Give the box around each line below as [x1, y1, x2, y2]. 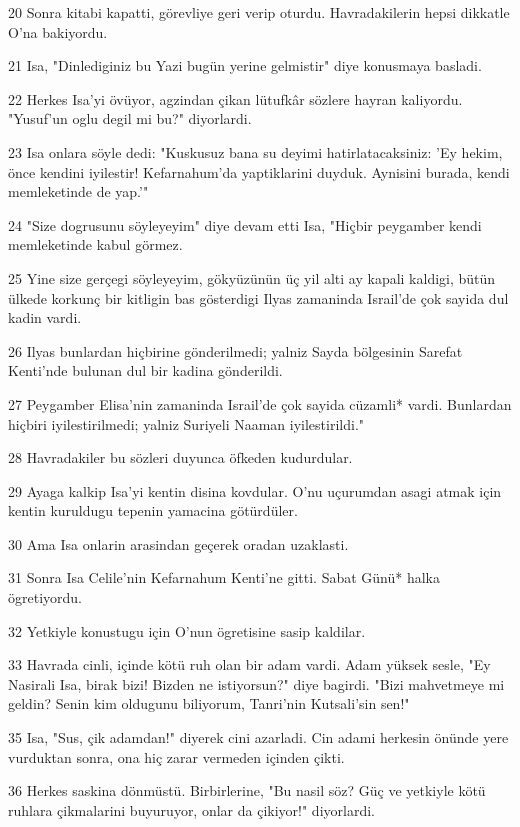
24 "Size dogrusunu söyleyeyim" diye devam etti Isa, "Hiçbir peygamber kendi [8, 214, 482, 235]
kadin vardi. [8, 307, 82, 328]
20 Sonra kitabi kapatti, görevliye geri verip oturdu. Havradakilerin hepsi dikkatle [8, 2, 510, 22]
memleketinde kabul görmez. [8, 234, 183, 255]
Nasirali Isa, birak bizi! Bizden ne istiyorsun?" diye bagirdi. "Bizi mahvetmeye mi [8, 673, 505, 694]
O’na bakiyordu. [8, 21, 108, 42]
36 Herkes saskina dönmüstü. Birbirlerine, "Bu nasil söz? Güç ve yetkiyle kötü [8, 780, 486, 801]
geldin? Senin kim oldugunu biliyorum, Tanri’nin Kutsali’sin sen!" [8, 693, 410, 714]
